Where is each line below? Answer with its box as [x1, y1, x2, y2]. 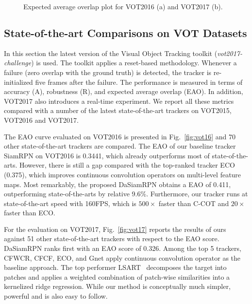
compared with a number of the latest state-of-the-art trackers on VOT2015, [4, 105, 232, 115]
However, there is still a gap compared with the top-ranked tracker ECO [19, 160, 235, 170]
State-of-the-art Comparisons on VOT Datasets [4, 25, 247, 40]
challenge [4, 57, 32, 68]
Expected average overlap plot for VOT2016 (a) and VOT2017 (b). [23, 1, 223, 11]
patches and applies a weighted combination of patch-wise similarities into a [4, 271, 230, 282]
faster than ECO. [4, 208, 55, 218]
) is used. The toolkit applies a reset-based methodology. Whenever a [31, 57, 237, 68]
